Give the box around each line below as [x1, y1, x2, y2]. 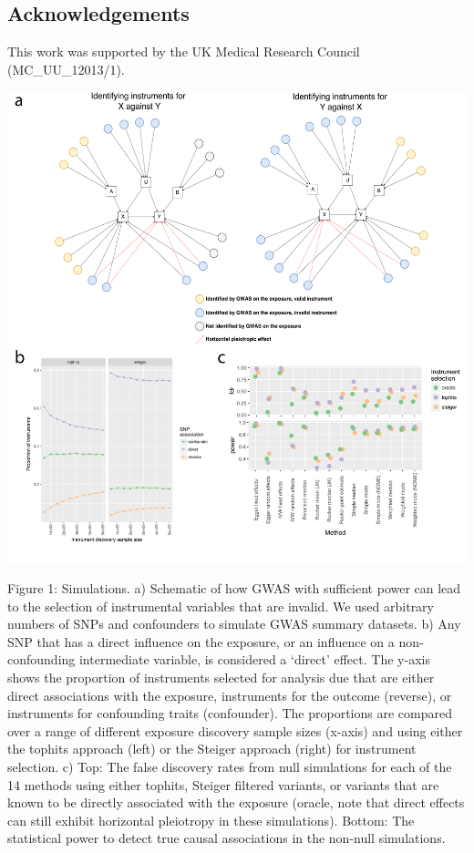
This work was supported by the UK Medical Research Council [7, 42, 360, 61]
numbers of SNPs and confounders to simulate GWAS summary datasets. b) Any [7, 614, 461, 633]
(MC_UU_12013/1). [7, 59, 125, 78]
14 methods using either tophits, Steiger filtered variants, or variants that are [7, 775, 439, 794]
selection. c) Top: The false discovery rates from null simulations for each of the [7, 757, 452, 776]
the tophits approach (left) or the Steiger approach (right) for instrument [7, 739, 417, 758]
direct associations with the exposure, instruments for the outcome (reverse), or [7, 685, 452, 704]
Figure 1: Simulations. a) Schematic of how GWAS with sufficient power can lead [7, 579, 461, 598]
